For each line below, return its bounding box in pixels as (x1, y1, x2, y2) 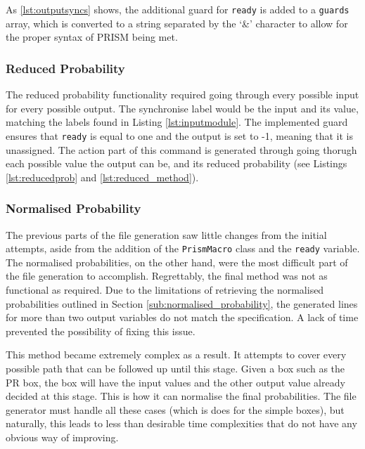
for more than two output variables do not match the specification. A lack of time (6, 310, 359, 325)
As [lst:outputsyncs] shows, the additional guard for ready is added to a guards (6, 2, 350, 16)
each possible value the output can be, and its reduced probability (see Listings (6, 156, 347, 171)
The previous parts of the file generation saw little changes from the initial (6, 227, 327, 242)
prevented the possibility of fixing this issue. (6, 323, 196, 338)
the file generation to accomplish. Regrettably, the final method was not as (6, 268, 328, 283)
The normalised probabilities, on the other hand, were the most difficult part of (6, 254, 348, 269)
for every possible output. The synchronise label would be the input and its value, (6, 100, 359, 115)
